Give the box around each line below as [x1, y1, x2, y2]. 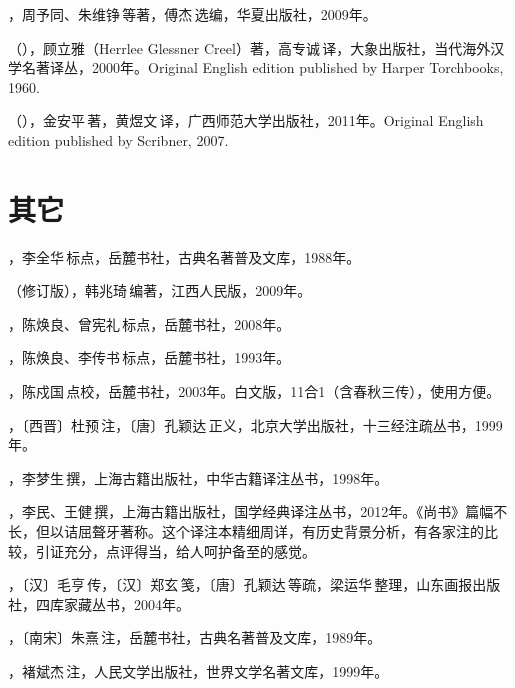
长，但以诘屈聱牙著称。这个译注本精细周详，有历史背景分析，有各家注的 [8, 521, 484, 542]
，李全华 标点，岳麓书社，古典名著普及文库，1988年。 [8, 246, 361, 267]
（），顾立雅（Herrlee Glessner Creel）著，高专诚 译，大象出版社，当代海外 [8, 37, 491, 58]
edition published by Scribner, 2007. [8, 129, 229, 150]
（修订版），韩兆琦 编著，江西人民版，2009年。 [8, 280, 312, 301]
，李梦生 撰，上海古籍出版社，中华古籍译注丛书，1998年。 [8, 467, 389, 488]
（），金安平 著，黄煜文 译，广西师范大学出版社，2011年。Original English [8, 110, 484, 131]
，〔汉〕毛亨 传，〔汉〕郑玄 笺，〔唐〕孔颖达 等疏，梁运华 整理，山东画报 [8, 574, 473, 595]
